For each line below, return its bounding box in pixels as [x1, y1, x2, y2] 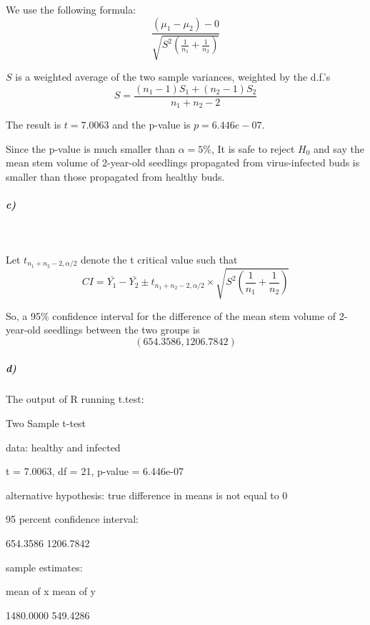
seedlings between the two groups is [44, 322, 200, 337]
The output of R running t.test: [6, 391, 144, 406]
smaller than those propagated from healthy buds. [6, 169, 225, 184]
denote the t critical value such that [80, 251, 238, 266]
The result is [6, 117, 61, 132]
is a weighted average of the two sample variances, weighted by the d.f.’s [15, 69, 331, 84]
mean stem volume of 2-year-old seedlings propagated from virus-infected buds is [6, 155, 360, 170]
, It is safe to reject [211, 141, 295, 156]
